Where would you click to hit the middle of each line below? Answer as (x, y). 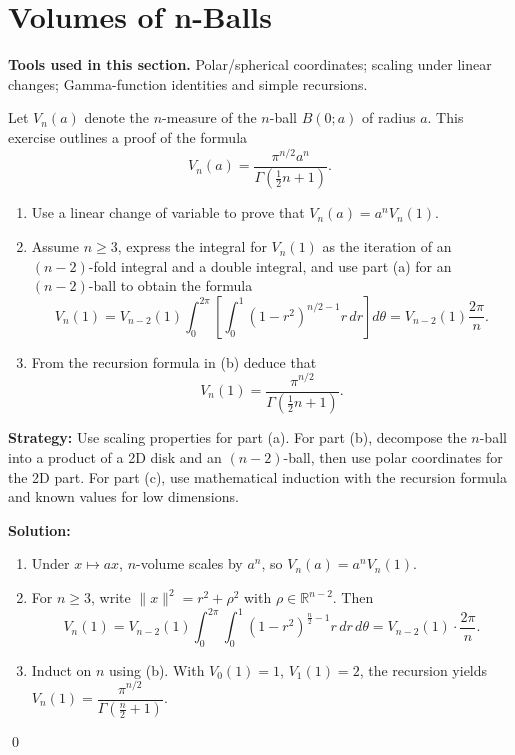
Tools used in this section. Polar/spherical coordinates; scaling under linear (250, 64)
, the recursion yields (423, 669)
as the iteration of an (387, 246)
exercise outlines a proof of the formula (128, 136)
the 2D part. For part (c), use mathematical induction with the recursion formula (257, 476)
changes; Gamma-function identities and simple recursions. (188, 83)
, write (111, 597)
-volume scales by (189, 563)
